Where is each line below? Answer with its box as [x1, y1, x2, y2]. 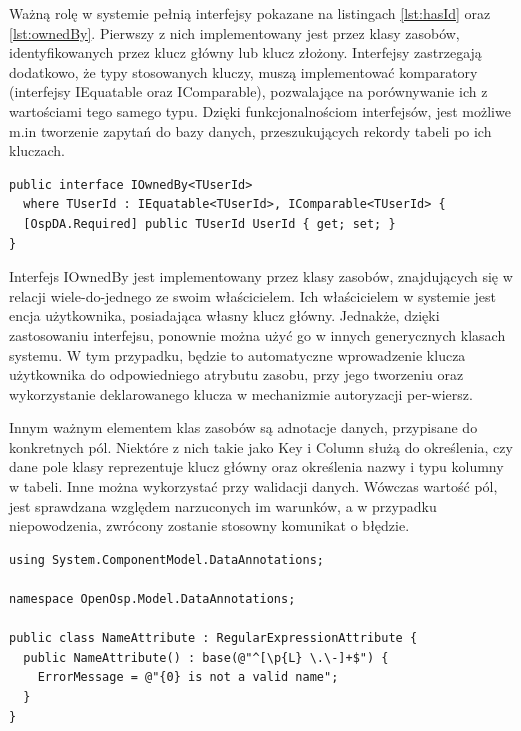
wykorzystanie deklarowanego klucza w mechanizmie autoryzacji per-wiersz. [9, 383, 473, 404]
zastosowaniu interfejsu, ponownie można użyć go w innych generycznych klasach [9, 324, 506, 345]
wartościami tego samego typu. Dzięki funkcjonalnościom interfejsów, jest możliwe [9, 100, 511, 121]
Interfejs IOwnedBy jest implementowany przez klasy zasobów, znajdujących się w [9, 266, 513, 287]
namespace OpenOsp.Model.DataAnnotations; [9, 592, 296, 607]
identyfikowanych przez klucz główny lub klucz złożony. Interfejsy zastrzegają [9, 42, 482, 63]
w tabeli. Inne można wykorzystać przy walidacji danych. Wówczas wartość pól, [9, 476, 498, 497]
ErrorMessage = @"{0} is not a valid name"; [37, 670, 339, 685]
